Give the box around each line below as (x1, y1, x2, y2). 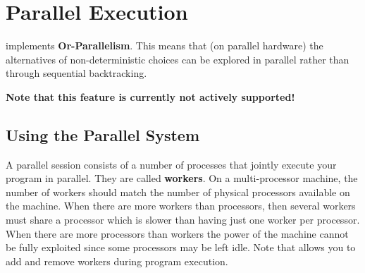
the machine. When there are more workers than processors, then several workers (6, 198, 356, 213)
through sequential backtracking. (6, 66, 147, 80)
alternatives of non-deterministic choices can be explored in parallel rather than (6, 51, 349, 66)
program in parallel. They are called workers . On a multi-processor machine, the (6, 171, 358, 186)
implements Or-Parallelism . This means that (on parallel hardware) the (6, 38, 323, 53)
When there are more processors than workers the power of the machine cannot (6, 226, 349, 241)
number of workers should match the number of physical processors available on (6, 184, 350, 199)
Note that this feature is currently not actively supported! (6, 89, 295, 104)
